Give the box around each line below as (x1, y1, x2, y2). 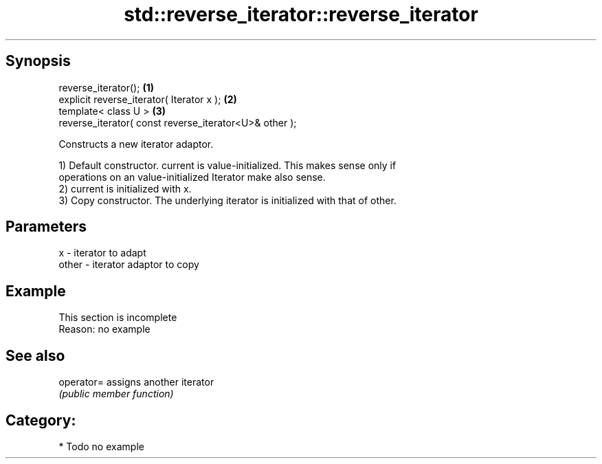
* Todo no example (58, 440, 144, 452)
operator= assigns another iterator (58, 376, 214, 388)
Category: (5, 411, 76, 429)
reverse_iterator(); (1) (58, 81, 154, 93)
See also (5, 346, 65, 364)
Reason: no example (58, 323, 150, 335)
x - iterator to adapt (58, 247, 146, 259)
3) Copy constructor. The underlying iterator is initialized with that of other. (58, 194, 397, 206)
